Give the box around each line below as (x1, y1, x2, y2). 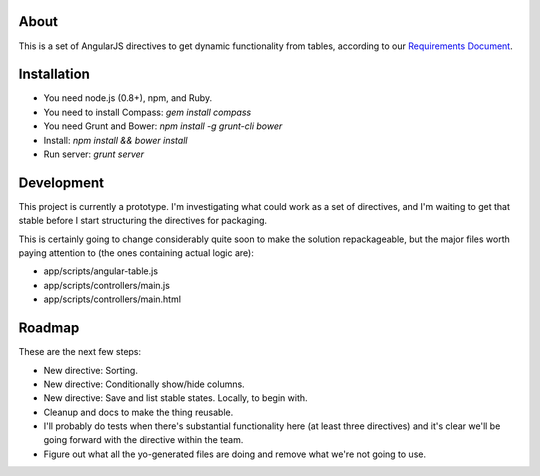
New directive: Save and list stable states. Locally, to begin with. (43, 392, 309, 404)
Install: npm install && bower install (43, 134, 188, 146)
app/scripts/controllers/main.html (43, 293, 182, 305)
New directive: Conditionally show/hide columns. (43, 378, 245, 390)
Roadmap (18, 320, 80, 337)
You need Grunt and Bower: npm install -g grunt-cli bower (43, 120, 283, 132)
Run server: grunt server (43, 148, 145, 160)
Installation (18, 66, 90, 83)
